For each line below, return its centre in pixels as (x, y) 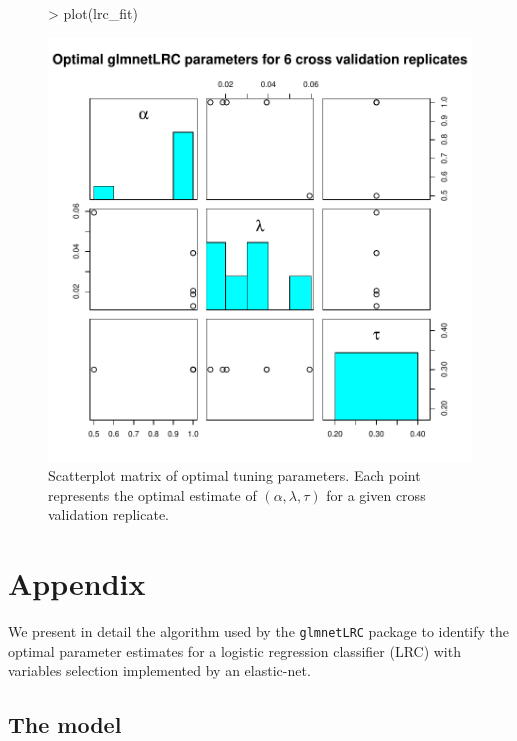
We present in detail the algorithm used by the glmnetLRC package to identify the (259, 631)
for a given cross (376, 494)
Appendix (77, 583)
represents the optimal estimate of (152, 494)
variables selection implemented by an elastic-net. (159, 670)
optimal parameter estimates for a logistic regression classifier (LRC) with (234, 650)
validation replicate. (109, 514)
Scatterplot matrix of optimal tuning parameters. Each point (234, 475)
